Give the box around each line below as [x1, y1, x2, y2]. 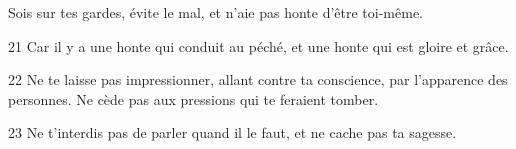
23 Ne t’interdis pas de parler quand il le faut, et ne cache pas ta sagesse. [8, 122, 457, 143]
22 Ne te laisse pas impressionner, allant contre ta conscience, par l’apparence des [8, 69, 508, 90]
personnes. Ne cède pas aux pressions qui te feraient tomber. [8, 88, 379, 109]
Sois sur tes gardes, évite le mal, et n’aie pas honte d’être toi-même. [8, 2, 423, 22]
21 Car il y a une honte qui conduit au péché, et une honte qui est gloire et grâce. [8, 35, 509, 56]
